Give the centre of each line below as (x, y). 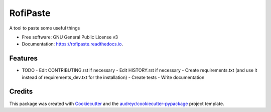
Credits (21, 92)
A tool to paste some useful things (45, 28)
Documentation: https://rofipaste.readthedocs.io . (72, 44)
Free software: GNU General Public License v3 (70, 37)
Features (23, 58)
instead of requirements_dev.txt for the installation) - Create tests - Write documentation (113, 77)
